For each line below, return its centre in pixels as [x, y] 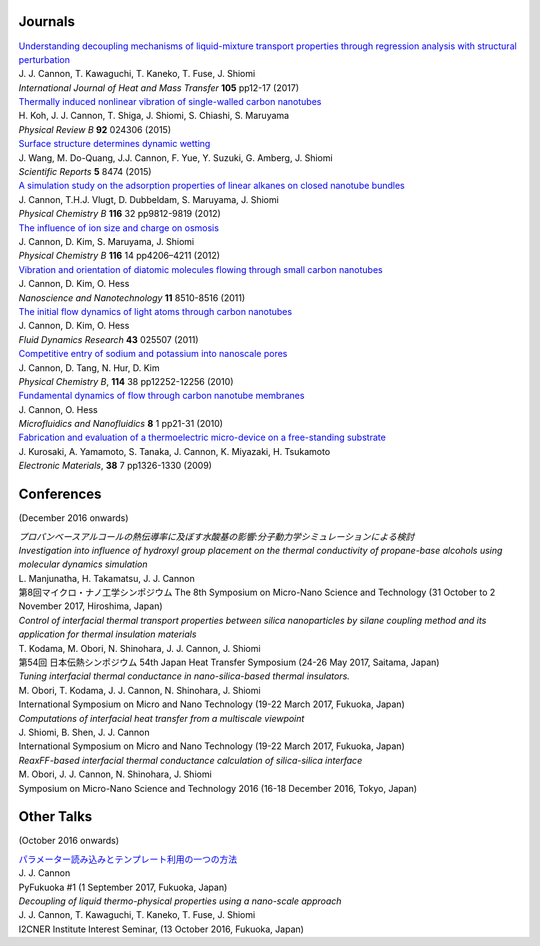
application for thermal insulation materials [107, 634]
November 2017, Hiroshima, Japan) [91, 606]
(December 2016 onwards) [73, 518]
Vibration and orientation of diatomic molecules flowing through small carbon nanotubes [201, 269]
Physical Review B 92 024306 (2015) [95, 129]
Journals [46, 21]
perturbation [44, 59]
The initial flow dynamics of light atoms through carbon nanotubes [155, 311]
